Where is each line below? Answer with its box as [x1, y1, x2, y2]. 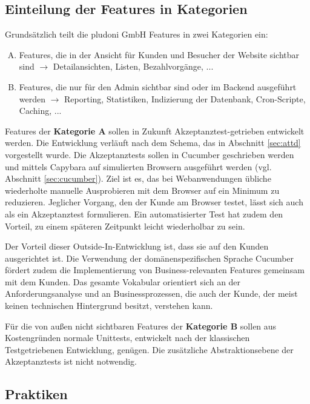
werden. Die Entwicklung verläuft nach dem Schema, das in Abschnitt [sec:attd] [5, 136, 301, 149]
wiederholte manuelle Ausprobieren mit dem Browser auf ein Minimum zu [5, 184, 280, 196]
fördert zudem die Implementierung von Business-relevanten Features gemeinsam [5, 263, 305, 276]
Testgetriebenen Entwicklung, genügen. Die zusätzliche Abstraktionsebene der [5, 343, 294, 356]
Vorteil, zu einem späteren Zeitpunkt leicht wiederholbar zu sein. [5, 219, 245, 232]
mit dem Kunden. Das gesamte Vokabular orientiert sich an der [5, 275, 241, 288]
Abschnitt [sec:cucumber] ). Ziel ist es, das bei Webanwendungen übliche [5, 172, 271, 185]
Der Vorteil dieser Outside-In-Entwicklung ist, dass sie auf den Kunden [5, 240, 269, 253]
